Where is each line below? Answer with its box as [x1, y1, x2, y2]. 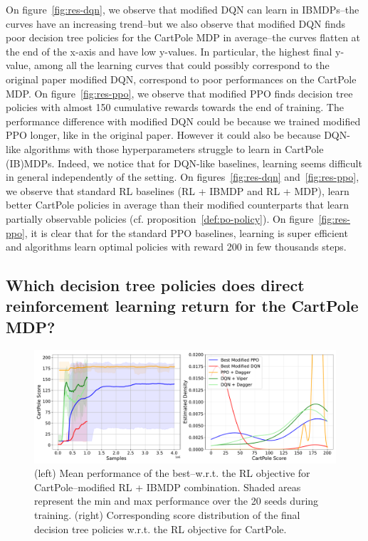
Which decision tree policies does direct [6, 274, 305, 296]
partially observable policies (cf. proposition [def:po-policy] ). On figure [6, 211, 314, 226]
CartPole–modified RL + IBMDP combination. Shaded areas [34, 479, 301, 494]
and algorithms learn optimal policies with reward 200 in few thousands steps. [6, 239, 347, 254]
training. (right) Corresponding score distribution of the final [34, 508, 300, 522]
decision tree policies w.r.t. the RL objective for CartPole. [34, 521, 287, 536]
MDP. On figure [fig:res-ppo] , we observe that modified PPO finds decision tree [6, 85, 353, 100]
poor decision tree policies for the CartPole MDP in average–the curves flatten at [6, 30, 361, 45]
